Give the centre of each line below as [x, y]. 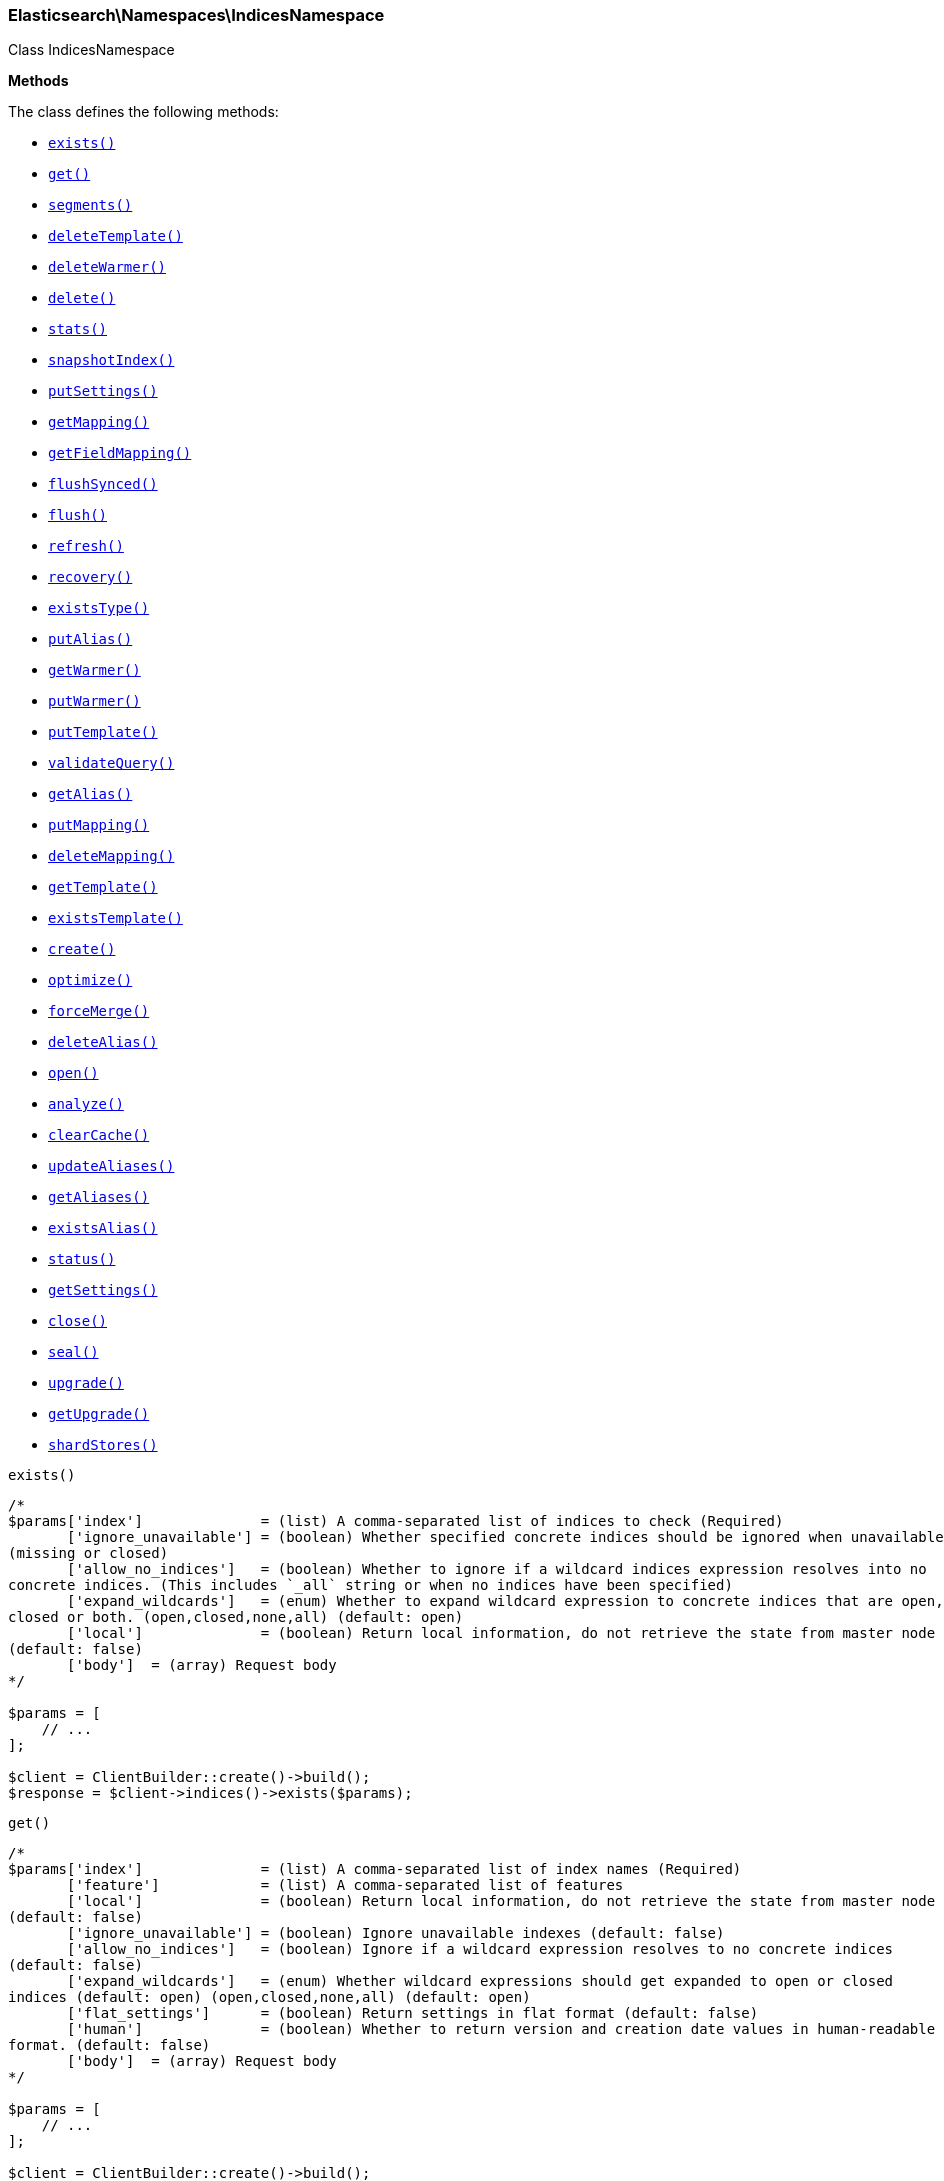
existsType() [99, 608]
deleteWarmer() [107, 267]
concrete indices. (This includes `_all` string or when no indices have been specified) [370, 1585]
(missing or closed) [88, 1553]
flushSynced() [103, 484]
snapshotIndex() [111, 360]
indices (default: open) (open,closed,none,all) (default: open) [269, 1997]
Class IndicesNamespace [91, 50]
